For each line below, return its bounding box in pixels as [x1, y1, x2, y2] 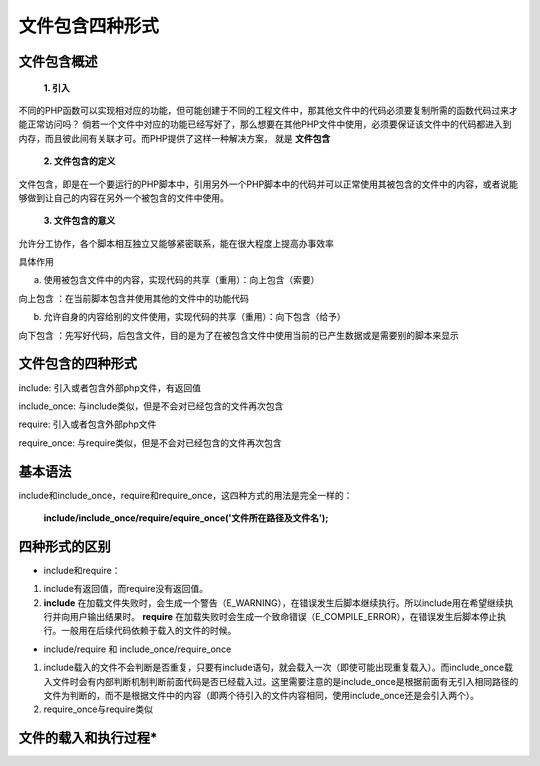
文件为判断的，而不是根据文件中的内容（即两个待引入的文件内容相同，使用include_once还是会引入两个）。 [43, 690, 480, 702]
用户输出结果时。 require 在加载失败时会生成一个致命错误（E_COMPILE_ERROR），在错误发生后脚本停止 [69, 611, 498, 623]
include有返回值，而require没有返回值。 [43, 583, 209, 595]
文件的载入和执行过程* [18, 730, 158, 747]
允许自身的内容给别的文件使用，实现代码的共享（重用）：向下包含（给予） [43, 311, 346, 323]
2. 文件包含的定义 [43, 155, 116, 167]
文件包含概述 [18, 53, 98, 70]
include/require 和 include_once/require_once [43, 643, 232, 655]
